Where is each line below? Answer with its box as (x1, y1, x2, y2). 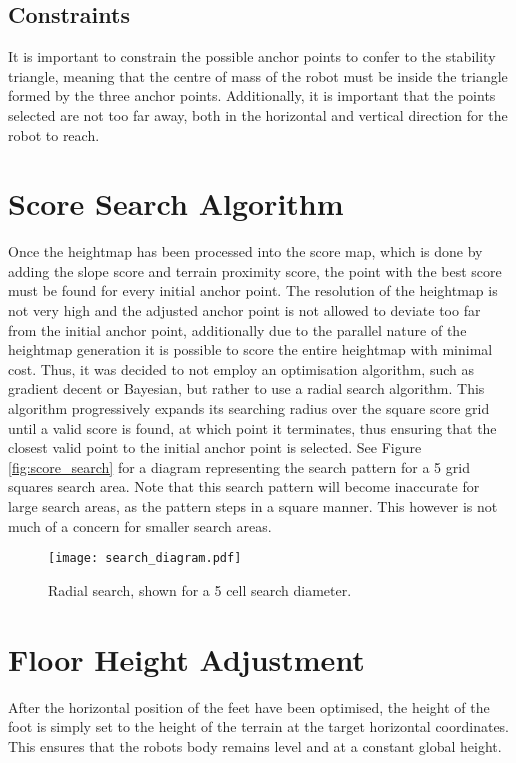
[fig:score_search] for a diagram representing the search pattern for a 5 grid (8, 456, 470, 477)
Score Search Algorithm (8, 183, 344, 224)
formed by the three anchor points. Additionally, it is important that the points (8, 85, 496, 106)
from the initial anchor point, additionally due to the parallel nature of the (8, 319, 467, 340)
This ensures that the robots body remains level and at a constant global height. (8, 735, 502, 756)
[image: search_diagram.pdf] (48, 551, 242, 566)
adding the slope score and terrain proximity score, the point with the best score (8, 260, 502, 281)
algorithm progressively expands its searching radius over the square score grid (8, 398, 490, 419)
